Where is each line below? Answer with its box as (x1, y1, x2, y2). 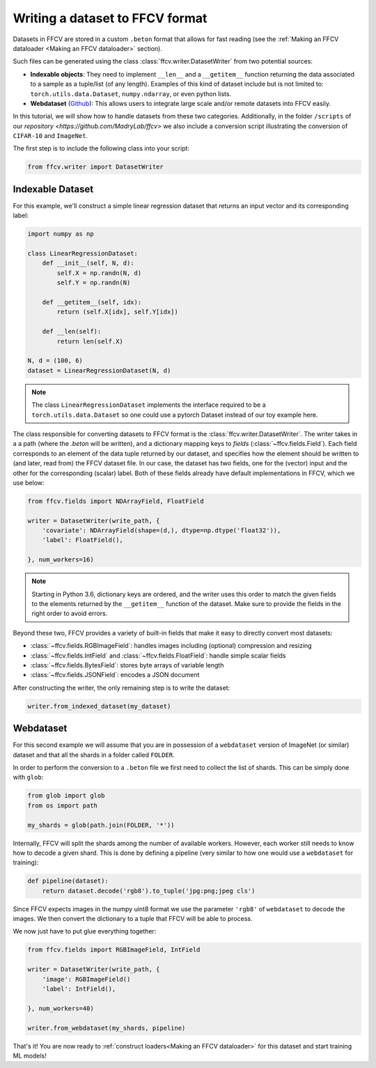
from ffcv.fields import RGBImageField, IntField (27, 946, 201, 954)
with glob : (13, 773, 44, 782)
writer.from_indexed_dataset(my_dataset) (27, 702, 171, 710)
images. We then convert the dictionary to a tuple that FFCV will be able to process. (13, 915, 253, 923)
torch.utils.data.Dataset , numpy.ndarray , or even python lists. (30, 89, 232, 98)
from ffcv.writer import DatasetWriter (27, 163, 164, 171)
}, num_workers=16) (27, 556, 94, 564)
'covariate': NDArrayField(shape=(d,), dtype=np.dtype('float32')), (42, 527, 281, 534)
